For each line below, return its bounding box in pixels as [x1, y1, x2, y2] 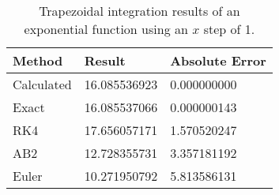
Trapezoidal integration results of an [39, 2, 240, 20]
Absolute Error [170, 51, 266, 69]
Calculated [13, 75, 72, 93]
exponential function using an [24, 20, 188, 38]
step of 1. [203, 20, 255, 38]
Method [13, 51, 63, 69]
